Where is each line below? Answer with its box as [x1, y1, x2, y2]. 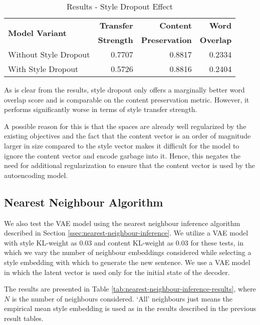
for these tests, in [190, 237, 244, 247]
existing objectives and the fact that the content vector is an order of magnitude [4, 130, 251, 141]
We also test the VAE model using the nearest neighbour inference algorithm [4, 217, 240, 228]
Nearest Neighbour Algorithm [4, 194, 163, 209]
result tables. [4, 312, 44, 323]
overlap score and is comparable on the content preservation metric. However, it [4, 94, 249, 104]
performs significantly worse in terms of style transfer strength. [4, 104, 197, 114]
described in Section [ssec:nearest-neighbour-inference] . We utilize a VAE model [4, 227, 248, 238]
